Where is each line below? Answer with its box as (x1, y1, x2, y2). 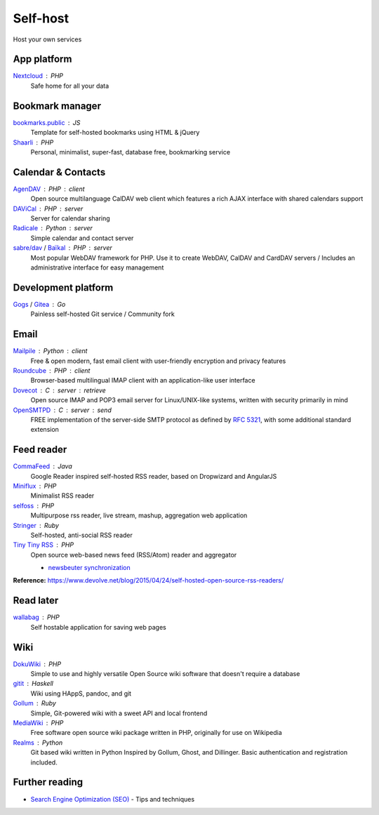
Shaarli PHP (13, 138, 54, 147)
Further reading (13, 776, 84, 788)
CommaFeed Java (13, 462, 73, 470)
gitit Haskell (13, 680, 54, 688)
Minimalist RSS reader (30, 491, 95, 500)
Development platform (13, 281, 114, 293)
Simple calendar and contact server (30, 234, 134, 242)
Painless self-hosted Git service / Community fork (30, 310, 175, 319)
